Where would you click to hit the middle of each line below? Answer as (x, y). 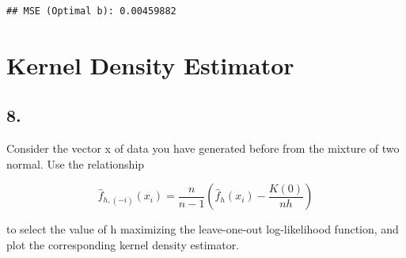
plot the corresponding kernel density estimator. (123, 244)
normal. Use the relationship (76, 163)
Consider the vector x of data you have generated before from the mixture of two (203, 148)
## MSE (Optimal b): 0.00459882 (91, 11)
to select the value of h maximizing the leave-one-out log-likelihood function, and (203, 229)
